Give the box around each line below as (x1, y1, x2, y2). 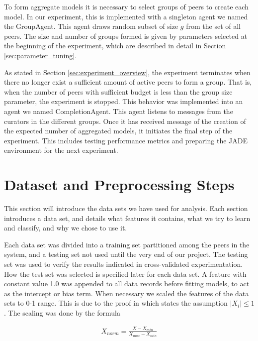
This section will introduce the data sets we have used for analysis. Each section (4, 203, 248, 214)
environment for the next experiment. (4, 145, 118, 155)
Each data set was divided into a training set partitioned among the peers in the (4, 239, 250, 249)
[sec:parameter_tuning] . (4, 50, 77, 60)
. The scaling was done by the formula (4, 307, 120, 318)
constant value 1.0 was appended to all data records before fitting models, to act (4, 278, 250, 289)
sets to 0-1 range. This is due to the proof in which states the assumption (4, 298, 228, 308)
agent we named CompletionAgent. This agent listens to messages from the (4, 106, 233, 116)
